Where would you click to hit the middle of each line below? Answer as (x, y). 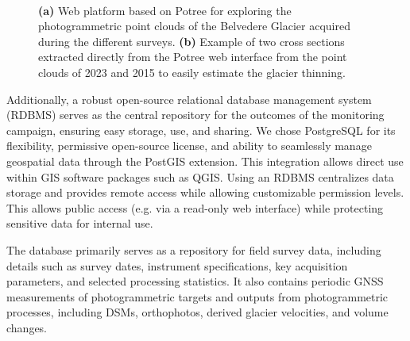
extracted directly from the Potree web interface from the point (193, 57)
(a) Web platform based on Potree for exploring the (165, 10)
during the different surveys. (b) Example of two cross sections (191, 41)
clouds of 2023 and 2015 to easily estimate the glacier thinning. (192, 72)
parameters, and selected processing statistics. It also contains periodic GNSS (195, 281)
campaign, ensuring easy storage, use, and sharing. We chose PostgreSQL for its (201, 130)
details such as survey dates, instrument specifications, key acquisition (177, 265)
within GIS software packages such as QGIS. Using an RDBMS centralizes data (200, 176)
